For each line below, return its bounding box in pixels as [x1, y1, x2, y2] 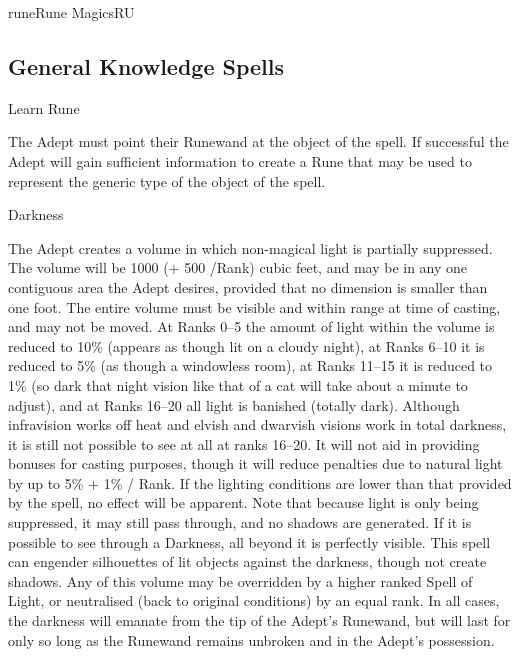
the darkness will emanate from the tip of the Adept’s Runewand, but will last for [8, 610, 511, 631]
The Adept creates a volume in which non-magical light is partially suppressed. [8, 237, 493, 258]
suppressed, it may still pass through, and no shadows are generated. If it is [8, 512, 472, 533]
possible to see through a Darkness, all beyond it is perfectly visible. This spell [8, 531, 491, 552]
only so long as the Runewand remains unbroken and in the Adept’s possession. [8, 629, 495, 650]
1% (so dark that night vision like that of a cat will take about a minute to [8, 374, 468, 395]
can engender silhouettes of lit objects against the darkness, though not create [8, 551, 487, 572]
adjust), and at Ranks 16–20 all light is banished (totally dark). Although [8, 394, 460, 415]
